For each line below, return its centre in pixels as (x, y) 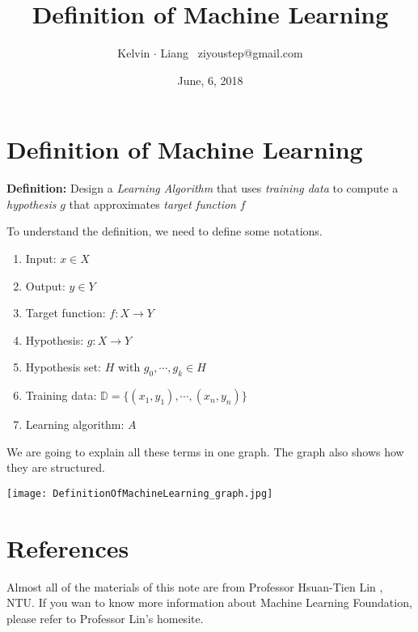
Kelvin (134, 53)
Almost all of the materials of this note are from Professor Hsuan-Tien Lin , (195, 586)
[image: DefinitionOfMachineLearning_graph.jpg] (140, 493)
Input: (41, 259)
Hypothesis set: (63, 367)
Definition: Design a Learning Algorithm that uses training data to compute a (203, 188)
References (68, 547)
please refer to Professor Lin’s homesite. (105, 618)
